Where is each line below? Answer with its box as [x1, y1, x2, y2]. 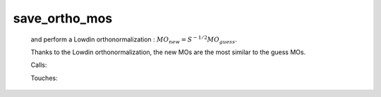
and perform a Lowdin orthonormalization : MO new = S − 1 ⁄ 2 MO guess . [30, 34, 238, 45]
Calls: [30, 60, 47, 70]
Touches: [30, 74, 58, 82]
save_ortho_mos [13, 11, 113, 26]
